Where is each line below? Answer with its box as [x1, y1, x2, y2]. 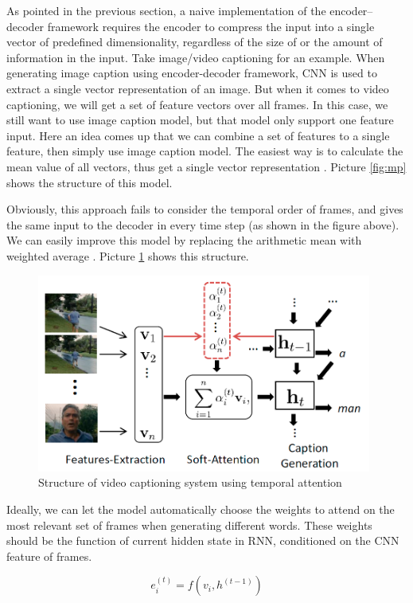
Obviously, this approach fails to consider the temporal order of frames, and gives [6, 201, 403, 217]
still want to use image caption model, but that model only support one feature [6, 112, 394, 128]
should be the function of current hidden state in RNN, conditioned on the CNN [6, 532, 399, 549]
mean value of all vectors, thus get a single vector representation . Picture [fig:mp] [6, 158, 407, 174]
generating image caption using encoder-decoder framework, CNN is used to [6, 65, 377, 81]
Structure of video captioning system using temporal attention [38, 474, 342, 491]
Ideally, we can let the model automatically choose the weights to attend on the [6, 500, 395, 517]
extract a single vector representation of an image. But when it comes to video [6, 80, 389, 96]
